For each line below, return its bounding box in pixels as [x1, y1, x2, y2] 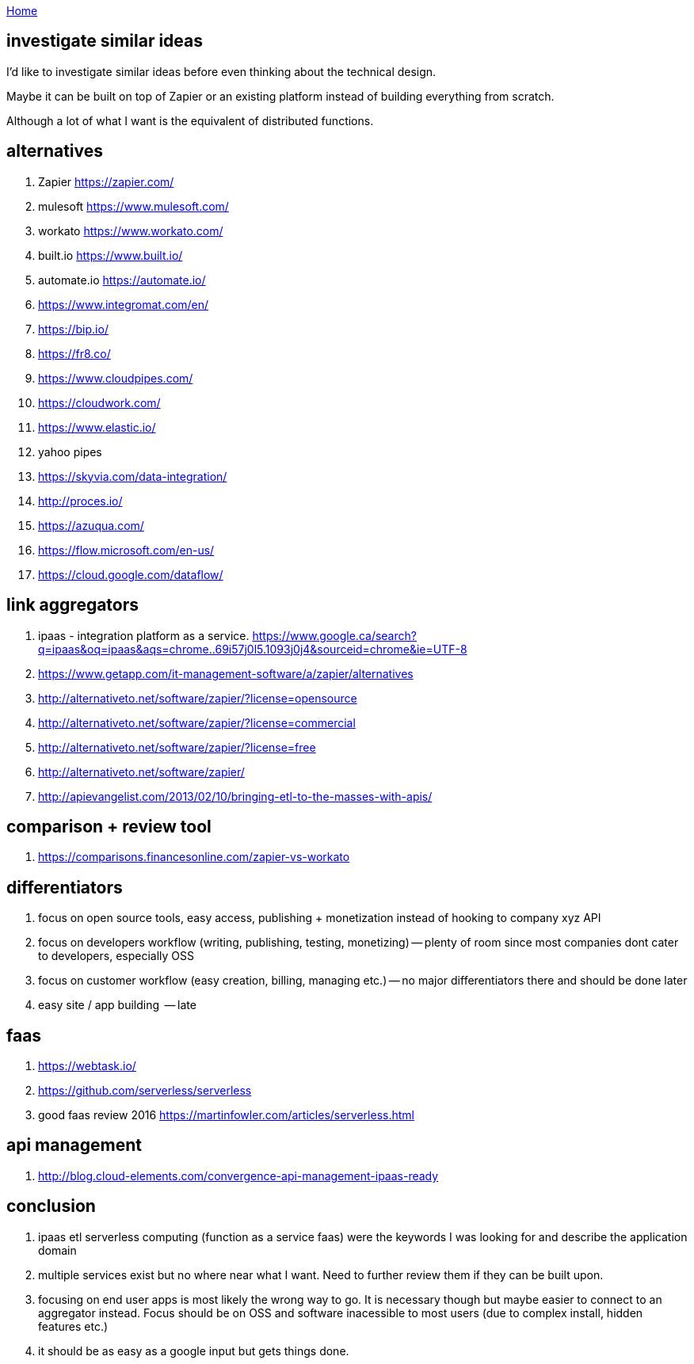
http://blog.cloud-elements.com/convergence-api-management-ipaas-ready [38, 1168, 439, 1183]
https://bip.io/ [38, 322, 109, 336]
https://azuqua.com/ [38, 518, 144, 532]
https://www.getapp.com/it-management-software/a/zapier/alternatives [38, 666, 414, 680]
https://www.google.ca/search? [252, 628, 417, 642]
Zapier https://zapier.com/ [38, 174, 174, 189]
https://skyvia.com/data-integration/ [38, 469, 227, 483]
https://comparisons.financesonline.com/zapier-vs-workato [38, 850, 350, 864]
